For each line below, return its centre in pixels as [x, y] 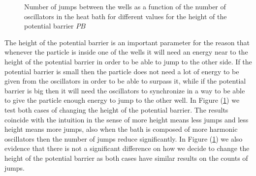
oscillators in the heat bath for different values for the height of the [126, 16]
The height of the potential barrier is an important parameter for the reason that [127, 42]
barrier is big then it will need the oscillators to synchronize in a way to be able [125, 90]
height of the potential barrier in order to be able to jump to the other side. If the [128, 61]
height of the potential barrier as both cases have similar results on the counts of [126, 158]
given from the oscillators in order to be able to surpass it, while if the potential [125, 81]
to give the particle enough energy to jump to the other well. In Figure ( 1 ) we [122, 100]
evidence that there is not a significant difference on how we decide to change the [127, 148]
